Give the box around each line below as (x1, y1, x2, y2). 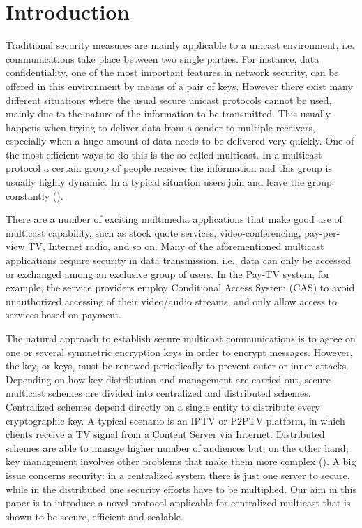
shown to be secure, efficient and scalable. (6, 508, 183, 523)
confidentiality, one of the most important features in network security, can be (6, 65, 339, 80)
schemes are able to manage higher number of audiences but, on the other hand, (6, 440, 349, 455)
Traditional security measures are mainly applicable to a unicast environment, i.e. (6, 38, 355, 52)
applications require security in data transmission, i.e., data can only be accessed (6, 253, 351, 267)
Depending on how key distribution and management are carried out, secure (6, 372, 331, 386)
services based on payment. (6, 307, 121, 322)
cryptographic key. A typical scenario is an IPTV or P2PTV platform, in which (6, 413, 345, 427)
